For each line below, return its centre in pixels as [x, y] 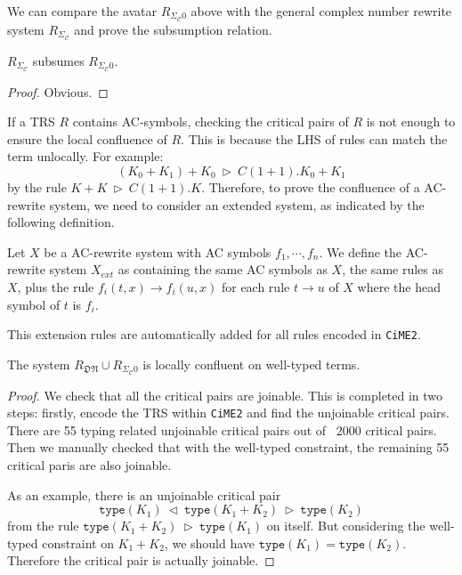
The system [39, 364]
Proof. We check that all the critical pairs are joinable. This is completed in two [225, 395]
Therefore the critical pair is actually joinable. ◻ [141, 560]
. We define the [361, 251]
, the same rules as [393, 269]
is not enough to [411, 121]
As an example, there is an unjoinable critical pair [144, 494]
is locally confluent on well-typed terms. [251, 364]
